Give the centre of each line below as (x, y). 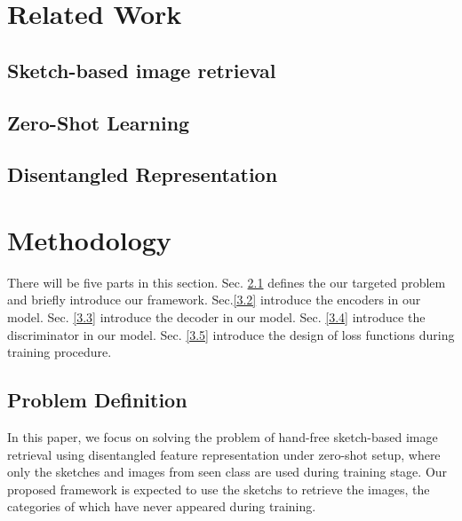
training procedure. (60, 352)
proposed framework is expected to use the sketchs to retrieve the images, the (219, 489)
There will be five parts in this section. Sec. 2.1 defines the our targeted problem (227, 282)
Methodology (89, 239)
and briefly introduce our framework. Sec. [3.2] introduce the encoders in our (214, 300)
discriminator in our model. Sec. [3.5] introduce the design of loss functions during (231, 334)
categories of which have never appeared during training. (162, 506)
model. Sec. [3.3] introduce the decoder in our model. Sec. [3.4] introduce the (216, 317)
